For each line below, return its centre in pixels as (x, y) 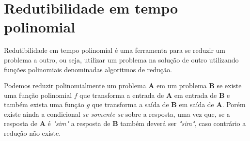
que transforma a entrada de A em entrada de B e (155, 95)
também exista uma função (44, 104)
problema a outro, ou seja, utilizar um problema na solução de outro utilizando (121, 59)
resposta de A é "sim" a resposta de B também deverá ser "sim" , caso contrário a (125, 123)
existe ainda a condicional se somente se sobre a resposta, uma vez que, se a (117, 114)
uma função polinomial (38, 95)
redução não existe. (32, 133)
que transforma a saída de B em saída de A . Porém (169, 104)
